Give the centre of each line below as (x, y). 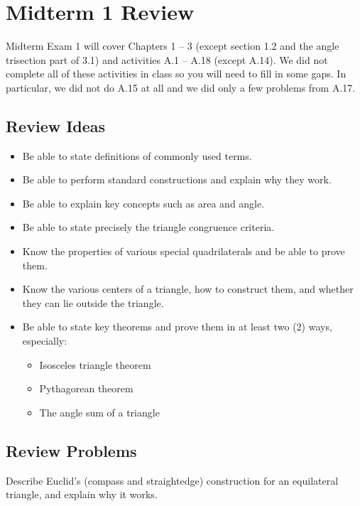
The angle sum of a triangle (99, 412)
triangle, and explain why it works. (82, 494)
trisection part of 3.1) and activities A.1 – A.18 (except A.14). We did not (167, 59)
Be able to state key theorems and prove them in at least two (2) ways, (177, 327)
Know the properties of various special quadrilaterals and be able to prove (184, 251)
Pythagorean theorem (86, 388)
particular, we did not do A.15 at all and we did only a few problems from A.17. (181, 87)
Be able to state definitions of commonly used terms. (137, 155)
